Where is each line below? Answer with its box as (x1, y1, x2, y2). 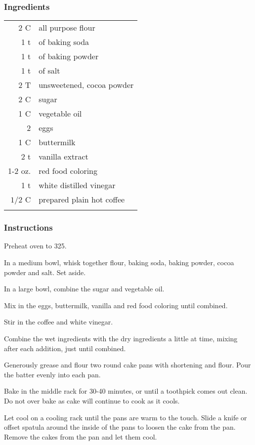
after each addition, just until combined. (4, 343, 126, 353)
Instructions (4, 221, 53, 234)
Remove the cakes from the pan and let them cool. (4, 431, 157, 442)
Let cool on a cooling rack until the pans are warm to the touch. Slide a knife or (4, 412, 247, 422)
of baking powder (39, 50, 99, 62)
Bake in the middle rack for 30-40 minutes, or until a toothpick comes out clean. (4, 386, 248, 396)
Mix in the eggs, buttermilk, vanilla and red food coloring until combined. (4, 300, 228, 310)
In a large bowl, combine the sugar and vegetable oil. (4, 283, 165, 294)
